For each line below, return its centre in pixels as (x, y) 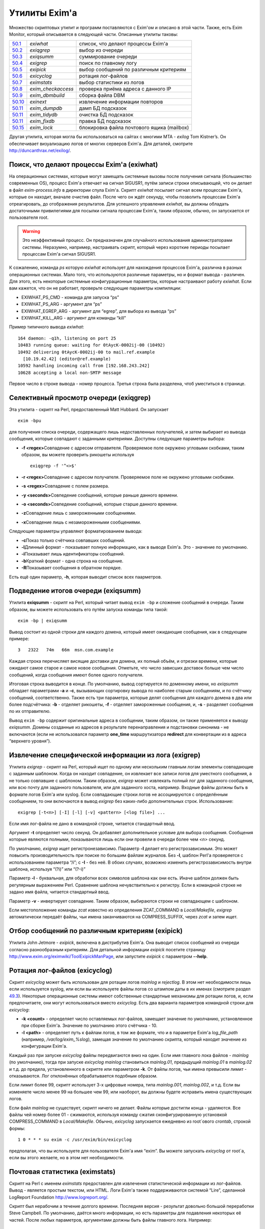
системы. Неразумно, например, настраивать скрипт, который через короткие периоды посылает (126, 247)
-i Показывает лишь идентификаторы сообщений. (73, 554)
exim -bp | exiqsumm (42, 621)
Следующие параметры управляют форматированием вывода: (76, 531)
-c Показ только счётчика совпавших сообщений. (73, 540)
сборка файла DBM (102, 95)
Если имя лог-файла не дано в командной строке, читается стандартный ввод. (92, 823)
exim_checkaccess (52, 89)
